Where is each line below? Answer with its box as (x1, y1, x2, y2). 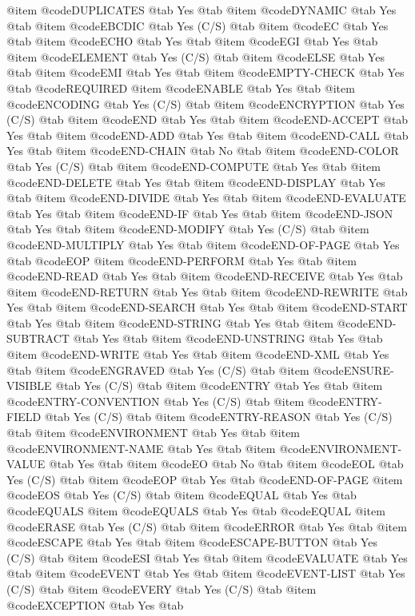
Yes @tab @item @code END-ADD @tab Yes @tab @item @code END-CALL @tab (6, 126, 409, 143)
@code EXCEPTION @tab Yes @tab (6, 596, 184, 613)
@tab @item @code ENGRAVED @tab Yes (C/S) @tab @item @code (6, 361, 344, 378)
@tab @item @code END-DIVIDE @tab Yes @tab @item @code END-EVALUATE (6, 189, 406, 206)
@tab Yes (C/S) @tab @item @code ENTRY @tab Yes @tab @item (55, 377, 383, 394)
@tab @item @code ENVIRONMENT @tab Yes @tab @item (6, 424, 301, 441)
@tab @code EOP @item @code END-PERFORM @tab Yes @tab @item (6, 252, 357, 268)
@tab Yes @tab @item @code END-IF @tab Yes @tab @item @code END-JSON (6, 205, 393, 221)
